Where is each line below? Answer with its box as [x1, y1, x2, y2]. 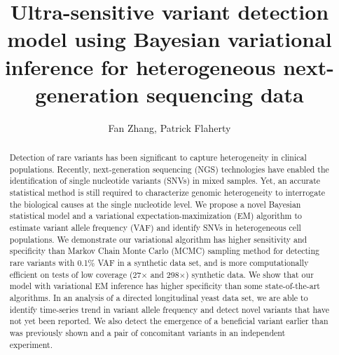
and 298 [150, 268, 179, 280]
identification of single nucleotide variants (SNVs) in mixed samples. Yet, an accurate [9, 175, 321, 187]
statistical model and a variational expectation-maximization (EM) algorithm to [9, 210, 303, 222]
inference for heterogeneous [4, 52, 276, 81]
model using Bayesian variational [7, 25, 332, 53]
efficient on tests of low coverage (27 [9, 268, 141, 280]
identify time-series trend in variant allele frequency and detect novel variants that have [9, 303, 329, 315]
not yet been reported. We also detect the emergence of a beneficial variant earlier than [9, 315, 328, 327]
